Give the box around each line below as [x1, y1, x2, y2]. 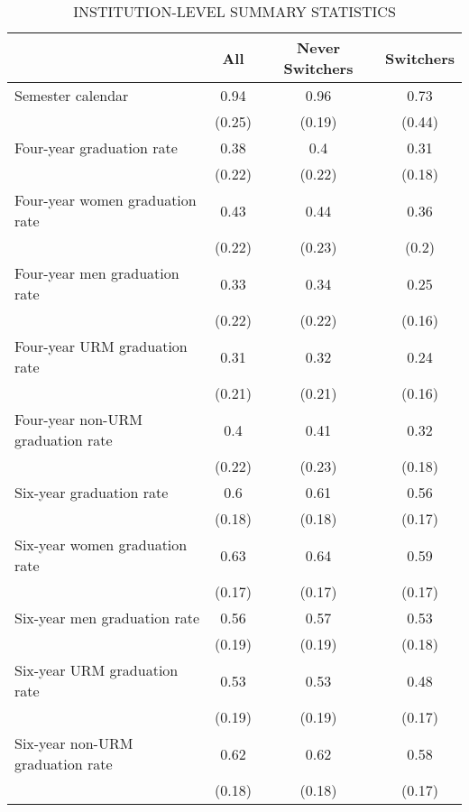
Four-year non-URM [14, 409, 143, 429]
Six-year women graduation [14, 534, 188, 555]
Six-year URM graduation [14, 660, 179, 680]
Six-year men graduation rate [14, 607, 200, 628]
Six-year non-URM [14, 733, 133, 753]
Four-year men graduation [14, 263, 179, 283]
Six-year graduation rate [14, 482, 169, 503]
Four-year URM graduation [14, 336, 188, 356]
